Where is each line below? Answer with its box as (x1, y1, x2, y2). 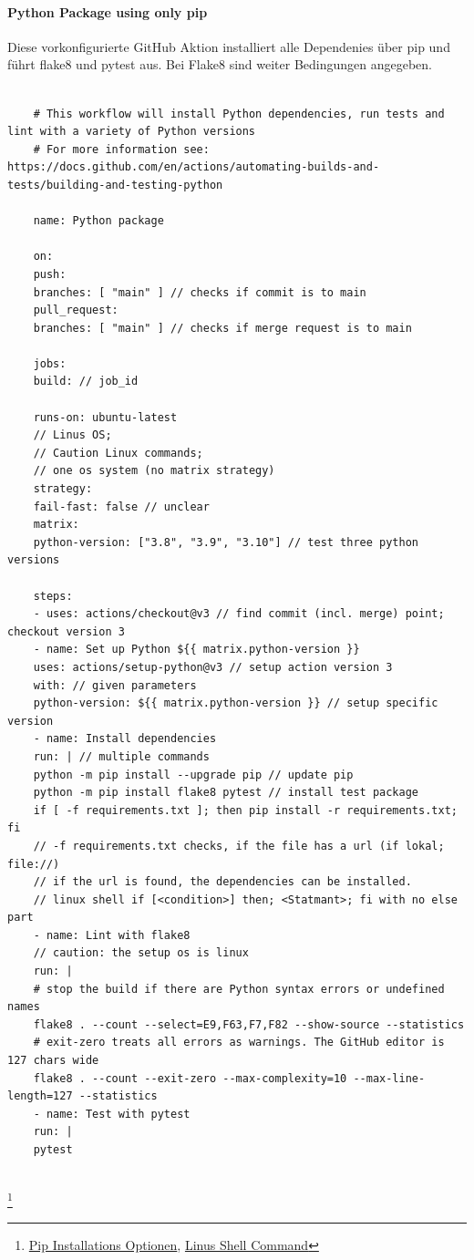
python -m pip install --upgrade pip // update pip (33, 768, 354, 781)
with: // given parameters (33, 678, 197, 692)
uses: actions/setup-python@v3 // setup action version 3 (33, 660, 393, 674)
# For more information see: (33, 142, 210, 156)
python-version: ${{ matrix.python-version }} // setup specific (33, 697, 438, 710)
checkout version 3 (7, 625, 125, 638)
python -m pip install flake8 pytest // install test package (33, 786, 419, 800)
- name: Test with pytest (33, 1107, 191, 1121)
